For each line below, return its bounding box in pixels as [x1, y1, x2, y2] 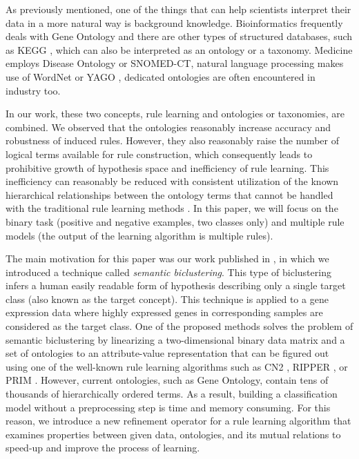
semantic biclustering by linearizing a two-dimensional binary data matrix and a [6, 332, 345, 346]
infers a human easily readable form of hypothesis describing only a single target [6, 278, 346, 293]
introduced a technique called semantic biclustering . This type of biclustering [6, 264, 331, 279]
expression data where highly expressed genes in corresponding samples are [6, 305, 323, 320]
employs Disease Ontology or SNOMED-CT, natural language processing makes [6, 56, 344, 70]
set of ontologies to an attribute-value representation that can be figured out [6, 346, 329, 360]
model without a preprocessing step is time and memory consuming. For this [6, 400, 331, 414]
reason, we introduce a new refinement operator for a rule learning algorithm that [6, 413, 351, 428]
